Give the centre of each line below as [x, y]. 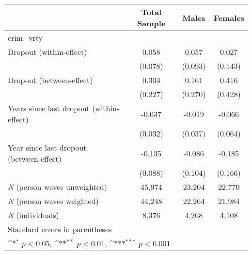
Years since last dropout [49, 108]
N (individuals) [33, 215]
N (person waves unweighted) [57, 187]
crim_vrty [25, 38]
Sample [151, 23]
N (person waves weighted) [53, 201]
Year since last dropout [47, 147]
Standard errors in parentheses [60, 229]
